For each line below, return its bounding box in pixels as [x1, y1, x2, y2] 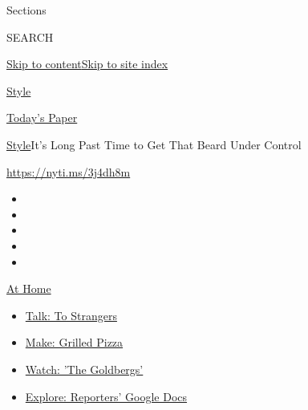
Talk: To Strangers [25, 306, 117, 323]
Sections [6, 2, 47, 18]
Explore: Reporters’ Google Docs [25, 388, 188, 404]
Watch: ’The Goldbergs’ [25, 360, 144, 377]
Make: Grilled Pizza [25, 334, 124, 351]
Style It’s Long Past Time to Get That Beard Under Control [6, 136, 302, 152]
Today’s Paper [6, 109, 78, 126]
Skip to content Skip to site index [6, 55, 168, 72]
